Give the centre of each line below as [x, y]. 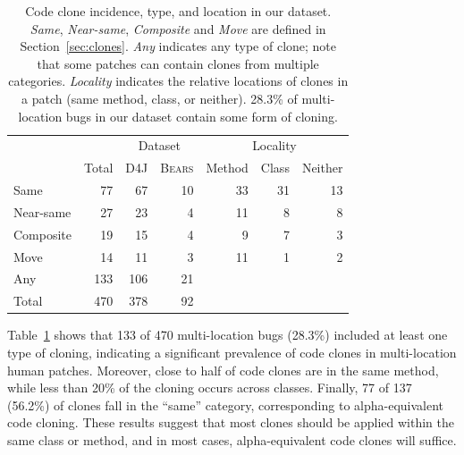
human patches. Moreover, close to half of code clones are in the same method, [223, 370]
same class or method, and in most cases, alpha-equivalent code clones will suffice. [232, 439]
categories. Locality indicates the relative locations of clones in [178, 81]
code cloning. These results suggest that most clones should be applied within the [231, 422]
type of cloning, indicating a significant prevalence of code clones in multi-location [232, 352]
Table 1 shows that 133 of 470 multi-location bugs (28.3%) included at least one [228, 335]
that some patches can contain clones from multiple [178, 63]
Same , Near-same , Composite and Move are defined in [178, 28]
